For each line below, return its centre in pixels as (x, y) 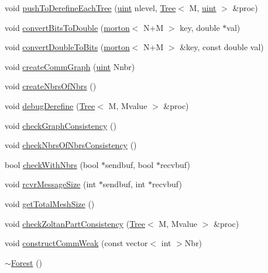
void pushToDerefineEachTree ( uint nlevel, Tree (90, 8)
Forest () (27, 262)
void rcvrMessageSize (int (51, 184)
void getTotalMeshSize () (50, 203)
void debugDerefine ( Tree (50, 105)
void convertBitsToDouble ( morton (67, 27)
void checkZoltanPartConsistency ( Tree (75, 223)
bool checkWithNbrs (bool (52, 164)
